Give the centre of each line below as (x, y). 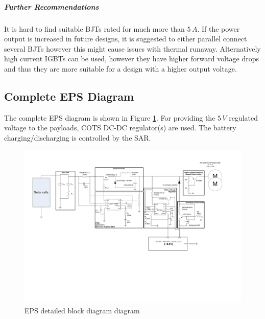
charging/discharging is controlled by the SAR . (78, 137)
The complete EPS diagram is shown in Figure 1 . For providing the (110, 117)
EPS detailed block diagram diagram (82, 310)
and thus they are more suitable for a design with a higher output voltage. (121, 68)
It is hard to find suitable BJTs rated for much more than (94, 28)
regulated (244, 117)
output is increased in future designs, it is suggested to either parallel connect (126, 39)
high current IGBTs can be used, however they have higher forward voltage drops (131, 59)
